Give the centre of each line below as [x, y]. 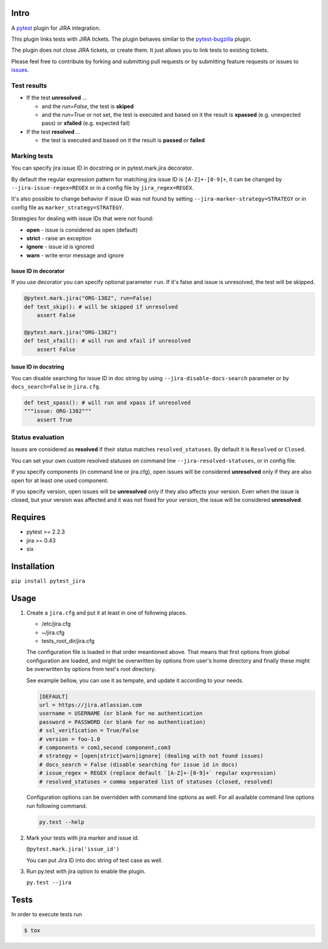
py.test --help [62, 822]
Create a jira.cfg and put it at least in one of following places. [107, 613]
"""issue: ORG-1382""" [58, 411]
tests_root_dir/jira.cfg [68, 641]
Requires [29, 517]
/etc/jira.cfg [56, 624]
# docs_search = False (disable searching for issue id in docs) [138, 764]
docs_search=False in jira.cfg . [56, 386]
